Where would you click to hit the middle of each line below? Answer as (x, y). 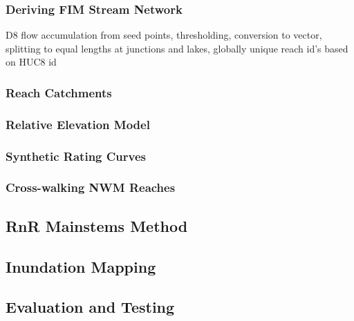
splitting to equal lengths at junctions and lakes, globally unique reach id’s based (177, 48)
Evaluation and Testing (90, 307)
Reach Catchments (59, 92)
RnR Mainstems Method (97, 225)
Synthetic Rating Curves (76, 156)
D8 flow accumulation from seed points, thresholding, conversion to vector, (164, 35)
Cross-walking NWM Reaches (91, 187)
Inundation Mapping (81, 266)
